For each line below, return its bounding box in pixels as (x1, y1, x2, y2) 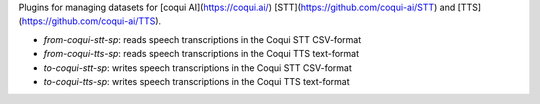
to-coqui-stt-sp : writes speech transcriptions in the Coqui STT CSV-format (43, 61, 352, 74)
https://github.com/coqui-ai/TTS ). (21, 15, 162, 27)
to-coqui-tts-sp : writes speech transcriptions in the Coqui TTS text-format (43, 75, 350, 87)
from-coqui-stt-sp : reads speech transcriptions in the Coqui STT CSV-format (43, 33, 362, 45)
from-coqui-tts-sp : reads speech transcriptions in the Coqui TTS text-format (43, 48, 360, 60)
